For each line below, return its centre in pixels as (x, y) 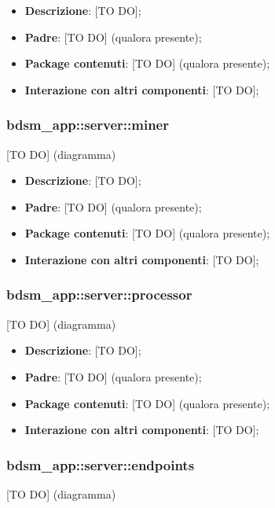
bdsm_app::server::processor (99, 294)
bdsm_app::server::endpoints (101, 464)
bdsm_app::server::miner (88, 125)
